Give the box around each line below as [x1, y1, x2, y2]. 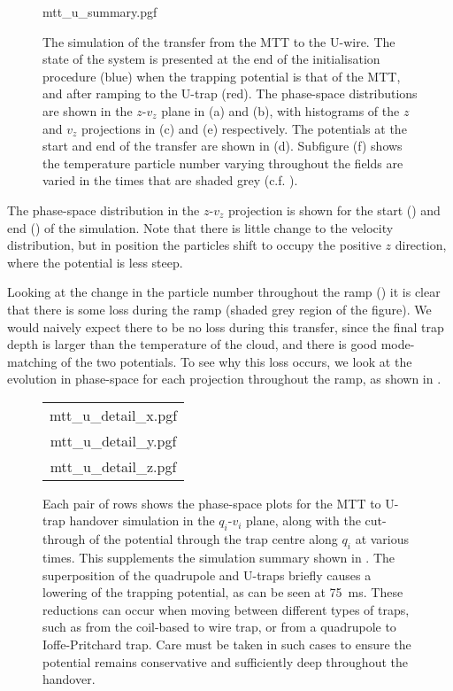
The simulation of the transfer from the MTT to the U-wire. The [42, 32, 395, 50]
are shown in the [42, 101, 133, 120]
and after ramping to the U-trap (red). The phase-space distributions [42, 84, 418, 103]
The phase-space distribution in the [7, 200, 200, 219]
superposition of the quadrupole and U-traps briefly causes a [42, 565, 372, 584]
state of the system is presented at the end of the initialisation [42, 50, 380, 68]
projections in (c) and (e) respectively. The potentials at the [81, 119, 407, 137]
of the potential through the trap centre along [88, 530, 338, 548]
